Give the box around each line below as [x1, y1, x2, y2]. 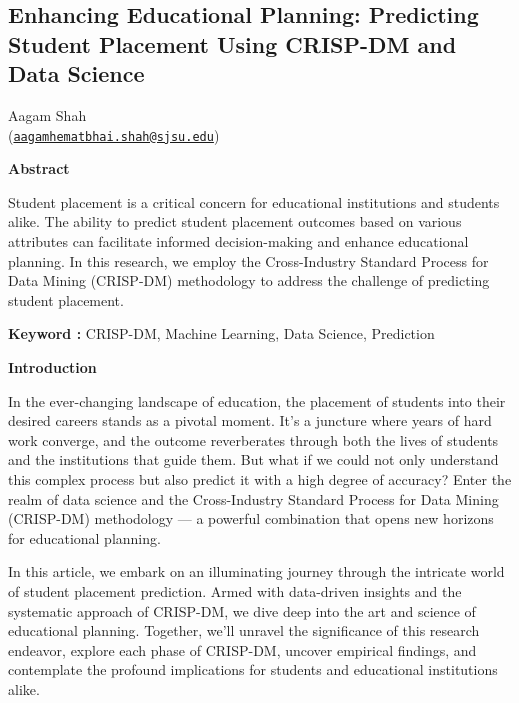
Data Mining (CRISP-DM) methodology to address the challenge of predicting [8, 270, 490, 291]
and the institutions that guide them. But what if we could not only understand [8, 449, 499, 470]
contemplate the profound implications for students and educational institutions [8, 659, 498, 680]
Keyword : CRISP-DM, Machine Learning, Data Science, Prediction [8, 323, 435, 344]
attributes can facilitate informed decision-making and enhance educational [8, 231, 469, 252]
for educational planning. [8, 527, 161, 548]
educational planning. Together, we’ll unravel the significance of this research [8, 620, 480, 641]
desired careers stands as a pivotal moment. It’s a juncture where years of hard [8, 410, 492, 431]
